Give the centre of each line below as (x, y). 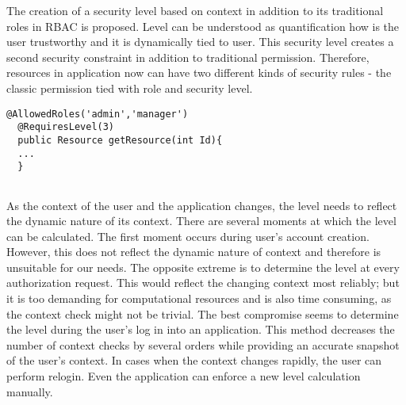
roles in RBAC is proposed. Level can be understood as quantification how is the (203, 26)
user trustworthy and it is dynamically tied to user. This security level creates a (200, 42)
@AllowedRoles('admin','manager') (98, 114)
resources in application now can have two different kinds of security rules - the (199, 73)
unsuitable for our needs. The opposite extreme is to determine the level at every (203, 267)
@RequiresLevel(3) (66, 127)
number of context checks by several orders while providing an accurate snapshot (203, 344)
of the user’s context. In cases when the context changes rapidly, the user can (194, 360)
